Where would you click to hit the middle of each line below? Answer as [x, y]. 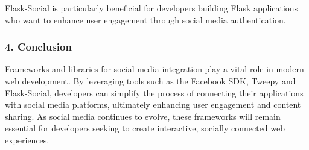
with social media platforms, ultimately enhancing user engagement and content [153, 105]
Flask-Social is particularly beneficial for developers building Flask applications [151, 8]
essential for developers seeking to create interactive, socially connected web [145, 128]
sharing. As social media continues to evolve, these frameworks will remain [143, 116]
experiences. [27, 139]
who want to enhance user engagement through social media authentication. [145, 20]
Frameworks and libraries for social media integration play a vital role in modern [154, 69]
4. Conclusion [38, 47]
